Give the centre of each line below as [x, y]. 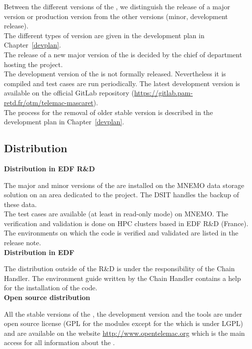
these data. [20, 204]
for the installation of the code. [51, 288]
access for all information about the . [60, 342]
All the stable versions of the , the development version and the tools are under [123, 314]
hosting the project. [33, 64]
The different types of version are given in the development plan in [104, 35]
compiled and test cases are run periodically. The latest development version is [122, 83]
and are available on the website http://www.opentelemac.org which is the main [125, 333]
